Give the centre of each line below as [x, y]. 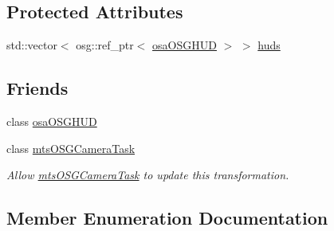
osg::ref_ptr [105, 45]
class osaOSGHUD [52, 121]
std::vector [32, 45]
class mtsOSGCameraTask [71, 148]
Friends [37, 88]
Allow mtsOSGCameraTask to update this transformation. [148, 175]
